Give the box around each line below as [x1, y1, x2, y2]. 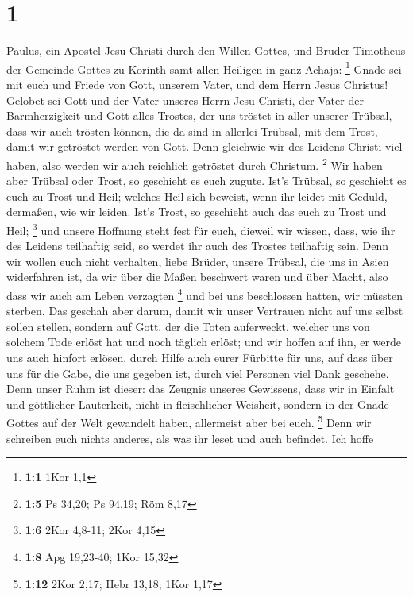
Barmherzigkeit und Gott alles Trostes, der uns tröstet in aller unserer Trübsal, [6, 107, 392, 124]
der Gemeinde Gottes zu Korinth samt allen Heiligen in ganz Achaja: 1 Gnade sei [6, 58, 402, 77]
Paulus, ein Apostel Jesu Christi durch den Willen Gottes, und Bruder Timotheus [6, 42, 406, 59]
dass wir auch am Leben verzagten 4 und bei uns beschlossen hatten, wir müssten [6, 285, 403, 303]
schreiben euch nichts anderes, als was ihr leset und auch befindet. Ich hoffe [6, 429, 374, 446]
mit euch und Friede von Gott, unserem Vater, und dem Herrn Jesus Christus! [6, 75, 388, 92]
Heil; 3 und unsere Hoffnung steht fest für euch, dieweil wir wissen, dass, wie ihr [6, 219, 396, 238]
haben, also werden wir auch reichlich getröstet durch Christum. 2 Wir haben [6, 154, 383, 173]
